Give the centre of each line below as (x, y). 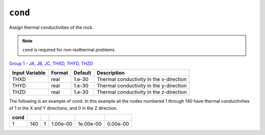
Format (59, 73)
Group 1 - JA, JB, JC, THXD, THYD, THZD (51, 63)
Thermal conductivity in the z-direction (142, 92)
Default (83, 73)
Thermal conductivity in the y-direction (142, 86)
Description (111, 73)
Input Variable (29, 73)
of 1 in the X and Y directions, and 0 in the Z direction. (63, 108)
